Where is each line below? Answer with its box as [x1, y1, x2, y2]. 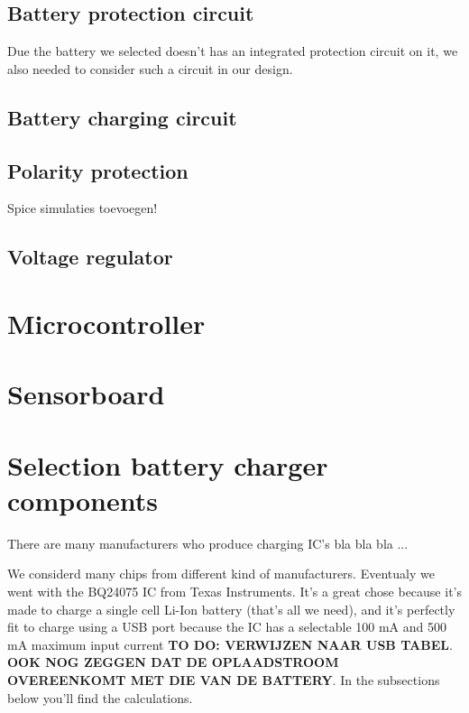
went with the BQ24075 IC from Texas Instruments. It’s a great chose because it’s [7, 582, 462, 600]
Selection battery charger [7, 446, 328, 483]
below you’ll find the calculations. [7, 688, 193, 707]
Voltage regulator [7, 243, 173, 271]
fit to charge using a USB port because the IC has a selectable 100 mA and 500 [7, 617, 447, 636]
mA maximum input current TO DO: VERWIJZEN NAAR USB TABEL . [7, 634, 453, 653]
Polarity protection [7, 156, 189, 184]
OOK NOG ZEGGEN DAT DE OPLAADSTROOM [7, 653, 339, 671]
